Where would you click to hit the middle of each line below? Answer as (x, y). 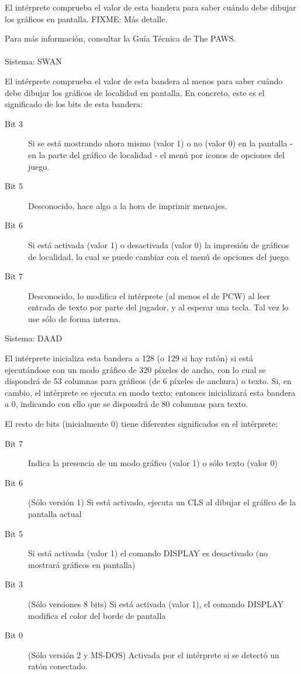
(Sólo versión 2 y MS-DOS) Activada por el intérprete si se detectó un (154, 654)
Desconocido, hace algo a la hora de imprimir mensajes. (128, 205)
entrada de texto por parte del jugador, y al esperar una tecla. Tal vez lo (158, 307)
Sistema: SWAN (33, 61)
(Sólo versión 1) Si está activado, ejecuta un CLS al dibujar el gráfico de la (162, 502)
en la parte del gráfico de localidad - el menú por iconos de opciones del (156, 154)
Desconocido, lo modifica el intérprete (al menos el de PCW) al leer (149, 295)
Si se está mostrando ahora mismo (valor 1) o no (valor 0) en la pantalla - (160, 143)
